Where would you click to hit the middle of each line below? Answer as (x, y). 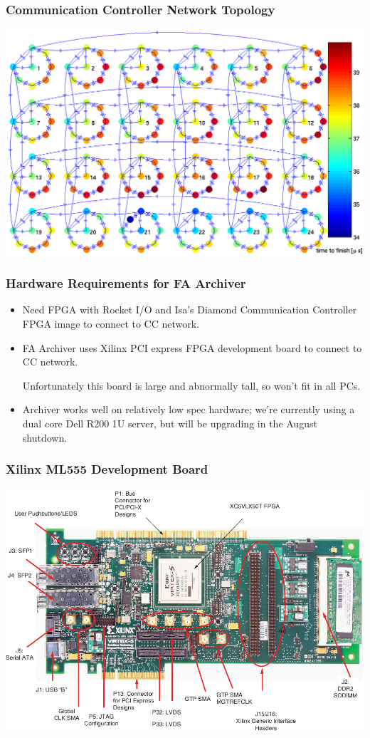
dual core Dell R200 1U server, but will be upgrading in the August (170, 423)
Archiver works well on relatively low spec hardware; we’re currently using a (189, 409)
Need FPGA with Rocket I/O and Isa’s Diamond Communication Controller (190, 310)
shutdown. (45, 437)
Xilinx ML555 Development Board (107, 469)
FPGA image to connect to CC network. (111, 324)
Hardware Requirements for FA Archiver (126, 283)
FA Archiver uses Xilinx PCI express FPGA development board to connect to (192, 347)
